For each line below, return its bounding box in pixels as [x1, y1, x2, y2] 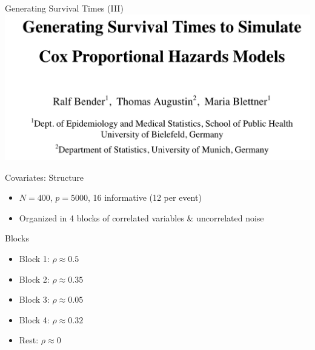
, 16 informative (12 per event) [87, 191, 202, 204]
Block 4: [19, 313, 50, 326]
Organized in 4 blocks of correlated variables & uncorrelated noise [19, 211, 264, 224]
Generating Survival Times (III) [5, 2, 124, 14]
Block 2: [19, 272, 50, 285]
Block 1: [19, 252, 50, 264]
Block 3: [19, 293, 50, 306]
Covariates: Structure [5, 170, 84, 183]
